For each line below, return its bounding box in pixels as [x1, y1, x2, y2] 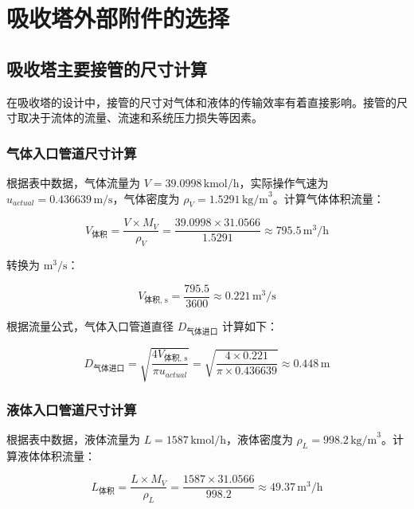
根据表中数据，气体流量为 [6, 174, 140, 190]
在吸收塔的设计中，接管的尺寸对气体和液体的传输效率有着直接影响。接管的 [6, 93, 396, 110]
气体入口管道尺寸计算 [6, 143, 137, 162]
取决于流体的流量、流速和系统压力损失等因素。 [17, 109, 263, 126]
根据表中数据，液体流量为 [6, 430, 140, 447]
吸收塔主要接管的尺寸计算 [6, 56, 207, 80]
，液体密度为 [225, 430, 293, 447]
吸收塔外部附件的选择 [6, 2, 230, 34]
